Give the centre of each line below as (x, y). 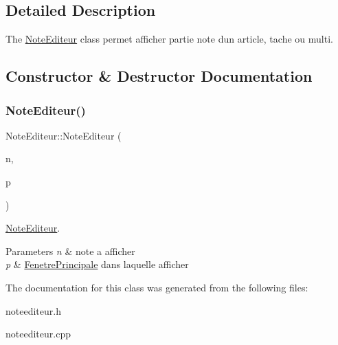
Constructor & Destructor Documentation (159, 76)
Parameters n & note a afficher (70, 251)
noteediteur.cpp (38, 334)
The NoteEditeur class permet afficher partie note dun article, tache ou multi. (169, 39)
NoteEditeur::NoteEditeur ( (64, 135)
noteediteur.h (33, 310)
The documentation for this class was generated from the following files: (157, 287)
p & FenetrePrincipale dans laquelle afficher (97, 264)
